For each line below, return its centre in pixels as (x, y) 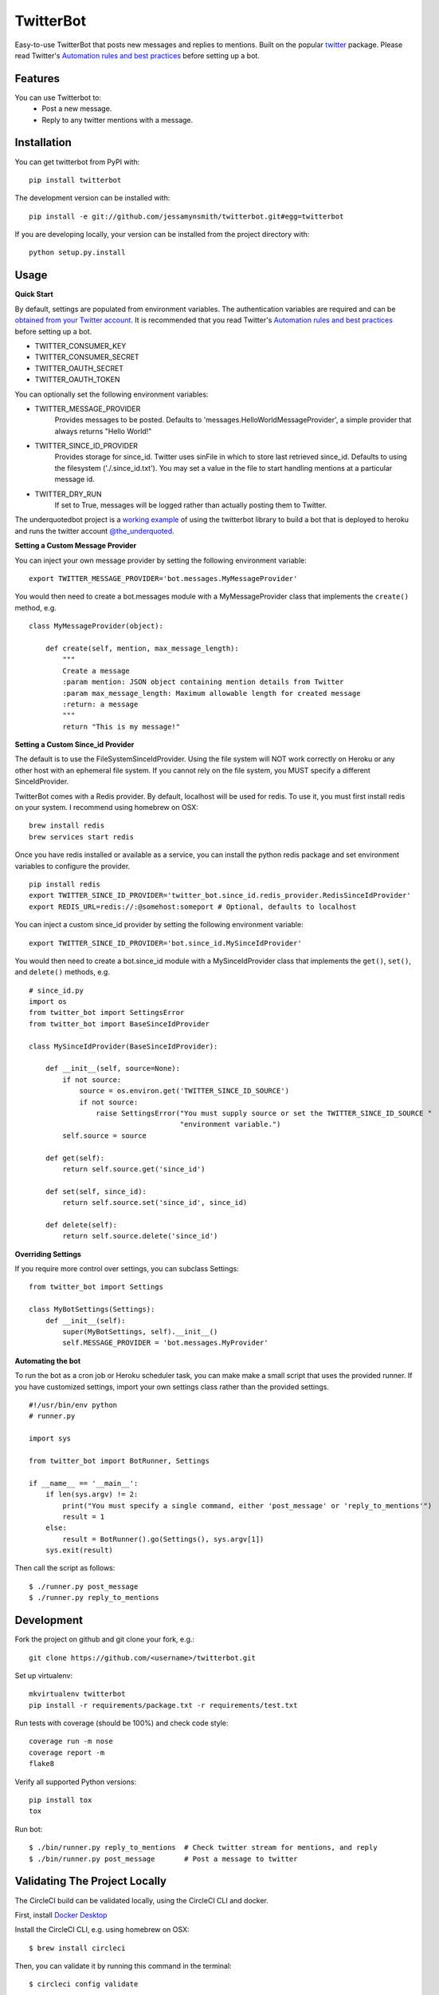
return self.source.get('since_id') (134, 1169)
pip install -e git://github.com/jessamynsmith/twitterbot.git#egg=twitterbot (186, 216)
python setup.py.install (77, 253)
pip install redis (65, 884)
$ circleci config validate (84, 1984)
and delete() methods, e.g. (63, 972)
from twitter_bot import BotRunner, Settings (120, 1461)
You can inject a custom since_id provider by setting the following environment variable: (159, 925)
